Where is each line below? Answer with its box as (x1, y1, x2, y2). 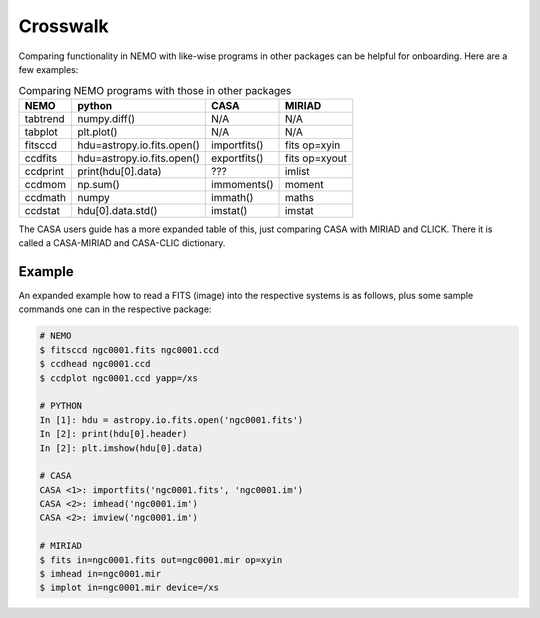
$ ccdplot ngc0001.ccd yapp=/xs (39, 372, 199, 384)
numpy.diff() (76, 111, 135, 125)
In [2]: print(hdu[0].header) (39, 428, 188, 440)
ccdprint (24, 164, 65, 178)
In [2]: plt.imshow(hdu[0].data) (39, 442, 204, 454)
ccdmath (24, 190, 67, 204)
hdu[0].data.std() (76, 203, 158, 217)
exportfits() (211, 151, 264, 165)
